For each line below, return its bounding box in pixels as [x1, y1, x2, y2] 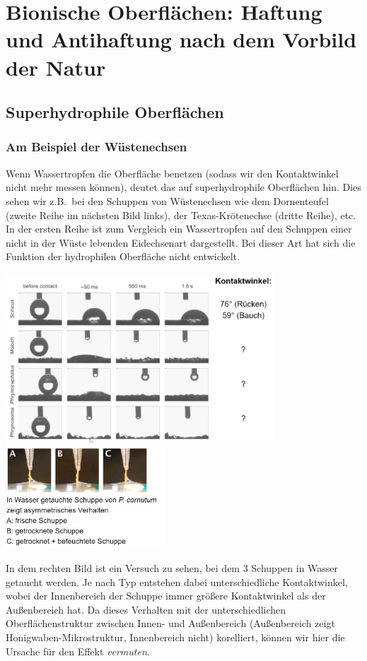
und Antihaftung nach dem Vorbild [6, 25, 357, 54]
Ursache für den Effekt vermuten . [6, 643, 150, 658]
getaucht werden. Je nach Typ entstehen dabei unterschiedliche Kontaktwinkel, [6, 574, 348, 589]
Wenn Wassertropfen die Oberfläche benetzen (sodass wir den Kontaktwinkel [6, 165, 339, 180]
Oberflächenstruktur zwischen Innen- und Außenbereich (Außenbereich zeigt [6, 616, 335, 631]
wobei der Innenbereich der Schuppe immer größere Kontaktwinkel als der [6, 588, 326, 603]
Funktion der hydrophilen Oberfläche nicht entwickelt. [6, 249, 240, 264]
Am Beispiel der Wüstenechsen [6, 138, 187, 156]
